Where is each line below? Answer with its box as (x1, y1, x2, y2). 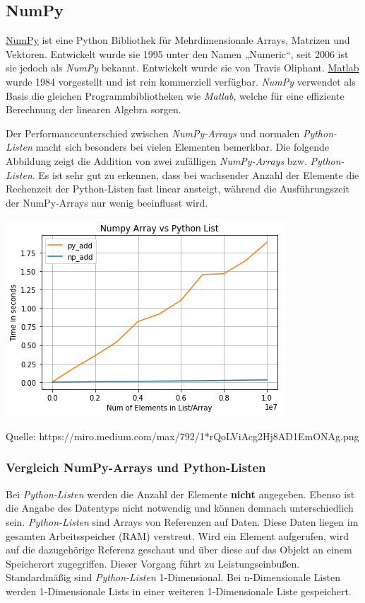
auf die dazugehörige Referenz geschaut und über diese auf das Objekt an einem (6, 542, 352, 557)
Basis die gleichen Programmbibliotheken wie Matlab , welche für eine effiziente (6, 88, 345, 103)
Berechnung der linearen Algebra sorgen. (6, 102, 181, 117)
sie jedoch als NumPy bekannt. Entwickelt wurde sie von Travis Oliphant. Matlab (6, 60, 359, 75)
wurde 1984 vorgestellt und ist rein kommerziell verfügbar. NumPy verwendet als (6, 74, 356, 88)
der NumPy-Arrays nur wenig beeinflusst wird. (6, 195, 208, 209)
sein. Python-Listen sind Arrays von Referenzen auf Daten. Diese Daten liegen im (6, 514, 359, 529)
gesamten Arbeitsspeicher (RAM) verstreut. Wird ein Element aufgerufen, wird (6, 528, 349, 543)
